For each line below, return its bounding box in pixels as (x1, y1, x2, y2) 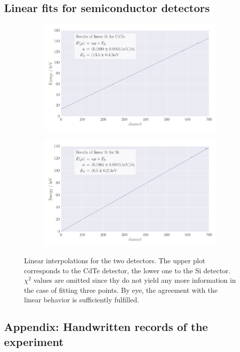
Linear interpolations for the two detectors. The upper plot (24, 255, 205, 266)
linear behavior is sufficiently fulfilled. (24, 294, 139, 305)
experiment (4, 333, 64, 349)
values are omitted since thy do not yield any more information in (34, 275, 236, 285)
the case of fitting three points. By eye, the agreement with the (24, 284, 218, 295)
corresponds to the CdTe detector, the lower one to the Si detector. (24, 265, 230, 275)
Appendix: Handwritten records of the (4, 319, 208, 334)
